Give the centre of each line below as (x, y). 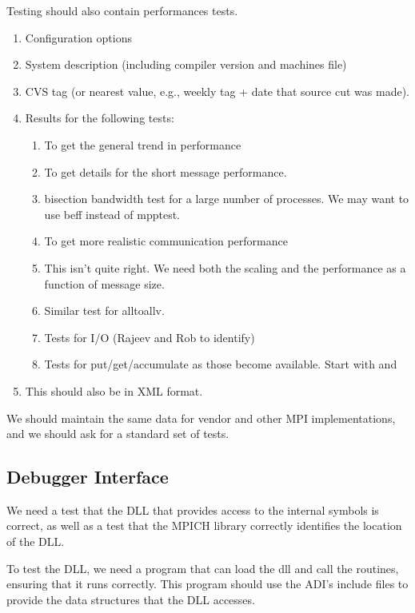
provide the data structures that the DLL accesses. (131, 599)
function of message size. (104, 283)
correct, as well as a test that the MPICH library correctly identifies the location (204, 525)
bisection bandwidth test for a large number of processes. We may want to (227, 199)
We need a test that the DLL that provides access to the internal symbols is (193, 510)
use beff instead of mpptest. (112, 214)
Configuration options (78, 37)
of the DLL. (36, 541)
